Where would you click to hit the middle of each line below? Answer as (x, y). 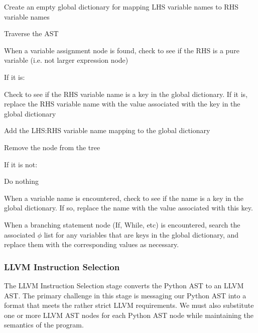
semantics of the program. (44, 325)
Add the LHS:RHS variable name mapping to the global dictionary (107, 130)
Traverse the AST (31, 33)
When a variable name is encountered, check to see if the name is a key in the (124, 198)
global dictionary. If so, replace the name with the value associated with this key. (128, 208)
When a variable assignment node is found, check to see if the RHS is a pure (122, 50)
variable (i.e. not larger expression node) (66, 60)
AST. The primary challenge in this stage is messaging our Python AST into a (125, 295)
